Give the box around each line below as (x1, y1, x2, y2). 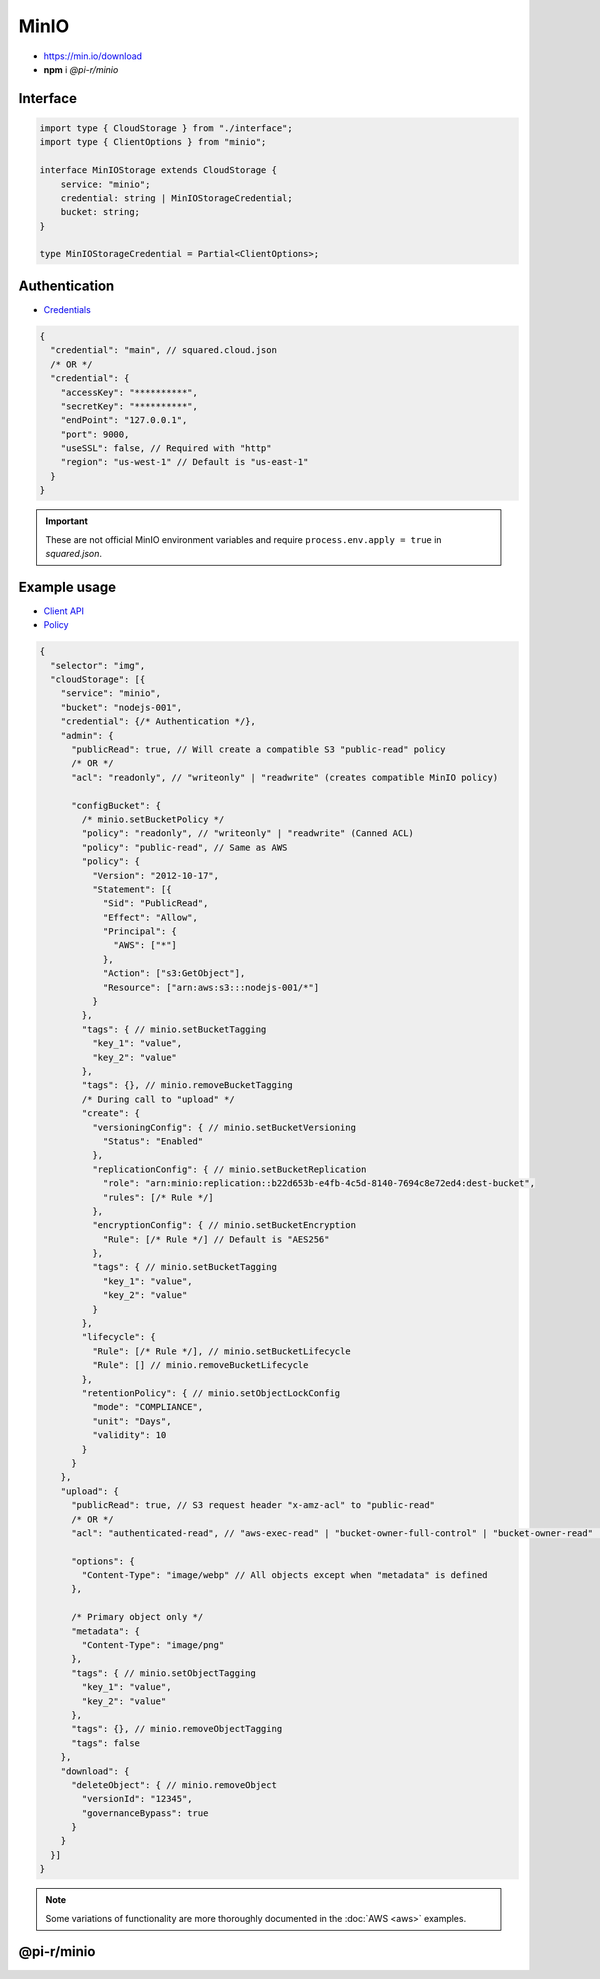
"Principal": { (102, 926, 177, 937)
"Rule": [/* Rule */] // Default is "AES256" (102, 1233, 330, 1245)
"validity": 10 (91, 1430, 167, 1441)
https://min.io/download (43, 50, 143, 62)
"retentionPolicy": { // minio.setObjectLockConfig (81, 1387, 341, 1399)
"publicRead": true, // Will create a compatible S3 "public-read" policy (71, 744, 446, 755)
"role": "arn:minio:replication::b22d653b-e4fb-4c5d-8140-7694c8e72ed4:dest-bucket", (102, 1178, 535, 1189)
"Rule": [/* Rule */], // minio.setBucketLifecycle (91, 1345, 351, 1357)
